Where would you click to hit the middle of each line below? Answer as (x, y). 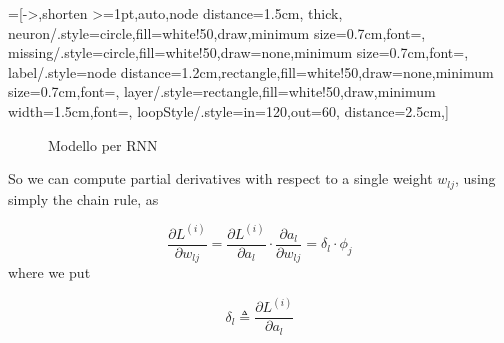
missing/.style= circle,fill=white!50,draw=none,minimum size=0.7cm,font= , (238, 52)
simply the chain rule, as (83, 198)
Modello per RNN (103, 144)
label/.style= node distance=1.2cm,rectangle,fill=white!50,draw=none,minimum (251, 71)
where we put (49, 272)
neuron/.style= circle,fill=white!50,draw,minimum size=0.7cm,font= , (217, 32)
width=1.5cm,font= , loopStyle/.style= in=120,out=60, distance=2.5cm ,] (228, 110)
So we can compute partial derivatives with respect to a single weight (220, 178)
